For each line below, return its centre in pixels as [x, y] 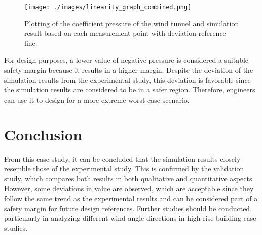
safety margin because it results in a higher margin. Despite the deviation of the [129, 70]
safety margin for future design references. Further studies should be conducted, [128, 208]
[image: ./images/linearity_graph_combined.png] [108, 7]
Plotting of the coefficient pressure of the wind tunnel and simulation [132, 23]
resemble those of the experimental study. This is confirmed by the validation [124, 169]
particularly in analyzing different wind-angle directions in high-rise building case [130, 218]
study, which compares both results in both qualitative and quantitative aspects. [129, 178]
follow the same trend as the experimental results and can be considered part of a [131, 198]
